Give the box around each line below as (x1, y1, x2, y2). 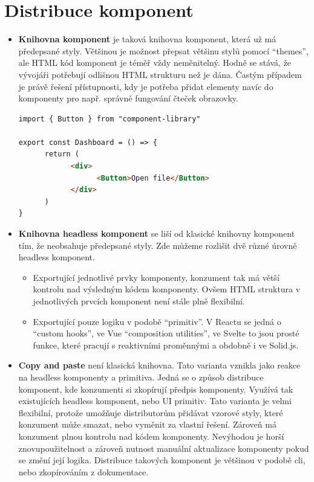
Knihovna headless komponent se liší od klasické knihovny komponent (18, 227, 295, 240)
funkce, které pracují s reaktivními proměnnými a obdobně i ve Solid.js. (33, 338, 299, 351)
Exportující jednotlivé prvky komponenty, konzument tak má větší (33, 271, 280, 283)
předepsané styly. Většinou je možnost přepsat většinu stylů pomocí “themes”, (18, 44, 309, 57)
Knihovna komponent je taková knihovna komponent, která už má (18, 33, 276, 45)
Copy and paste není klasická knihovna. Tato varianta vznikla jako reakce (18, 359, 301, 371)
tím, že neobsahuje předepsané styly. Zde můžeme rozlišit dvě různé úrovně (18, 239, 297, 251)
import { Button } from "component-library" (18, 114, 201, 123)
